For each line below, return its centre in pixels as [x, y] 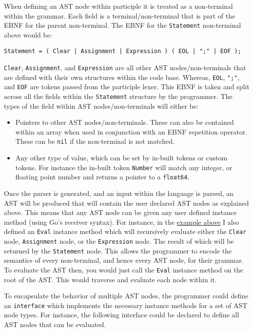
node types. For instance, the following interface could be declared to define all [122, 315]
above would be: [28, 34]
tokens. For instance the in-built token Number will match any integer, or [124, 167]
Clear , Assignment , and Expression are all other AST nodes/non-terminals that [125, 68]
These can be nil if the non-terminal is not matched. [95, 141]
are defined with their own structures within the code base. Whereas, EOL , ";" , [122, 77]
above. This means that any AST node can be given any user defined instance [120, 212]
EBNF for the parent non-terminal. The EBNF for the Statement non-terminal [123, 25]
